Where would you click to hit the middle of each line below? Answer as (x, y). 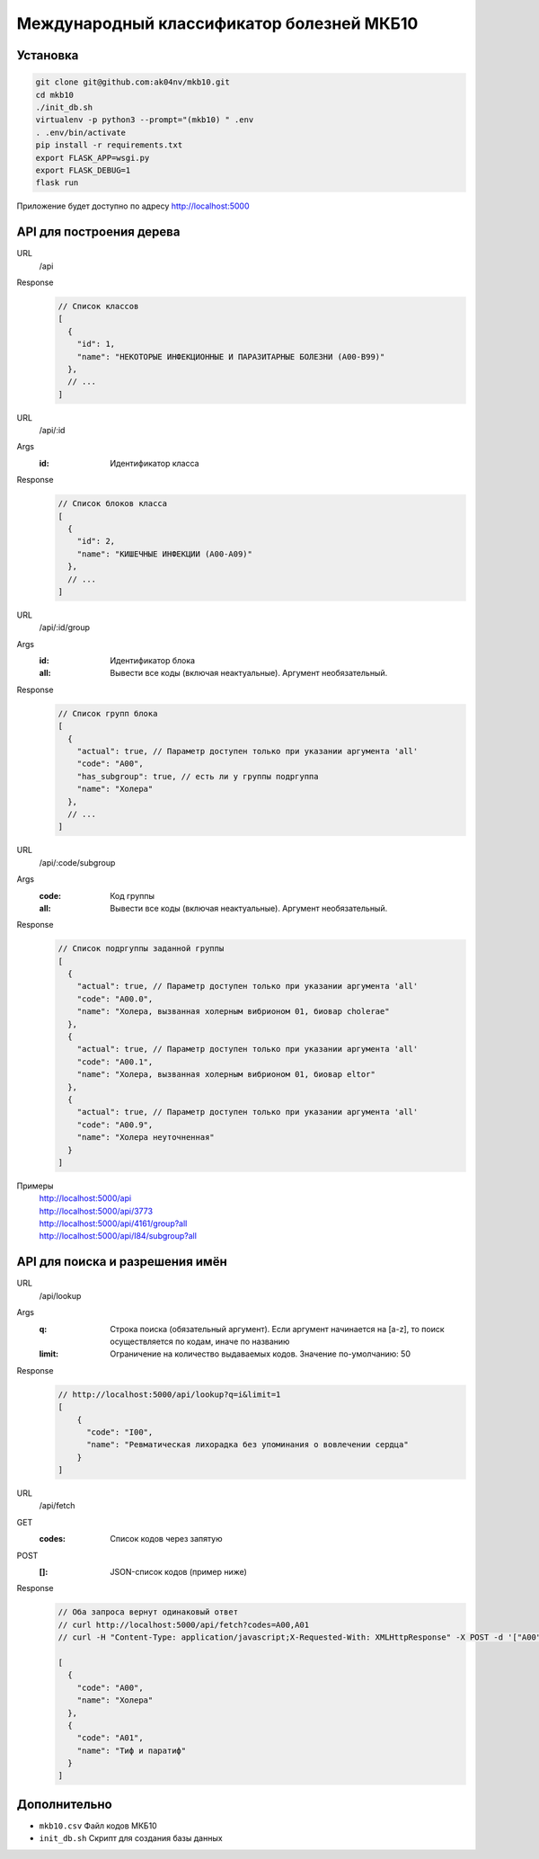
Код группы (133, 895)
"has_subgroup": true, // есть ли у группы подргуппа (198, 776)
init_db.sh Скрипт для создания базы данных (131, 1838)
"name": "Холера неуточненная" (146, 1138)
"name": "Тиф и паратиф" (132, 1750)
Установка (48, 55)
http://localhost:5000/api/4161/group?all (113, 1223)
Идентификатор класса (155, 463)
